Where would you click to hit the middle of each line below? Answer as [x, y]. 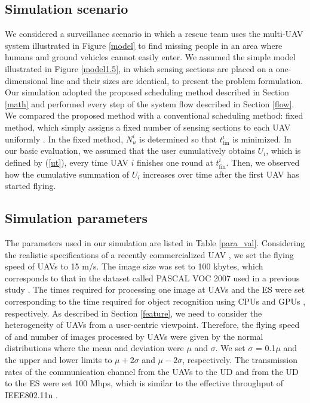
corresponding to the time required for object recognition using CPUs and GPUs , [155, 301]
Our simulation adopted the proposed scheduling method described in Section [147, 92]
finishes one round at [175, 162]
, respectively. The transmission [240, 359]
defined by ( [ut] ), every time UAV [67, 162]
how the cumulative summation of [67, 174]
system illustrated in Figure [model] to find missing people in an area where [144, 45]
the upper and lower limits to [59, 359]
